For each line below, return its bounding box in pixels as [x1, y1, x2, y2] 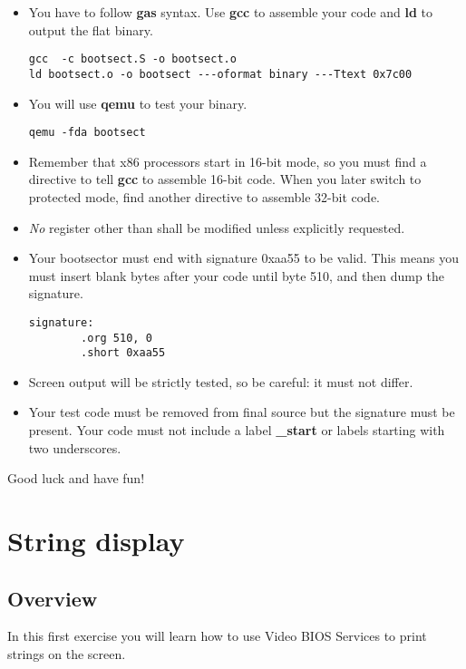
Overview [7, 584, 98, 612]
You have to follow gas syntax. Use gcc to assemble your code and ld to [28, 3, 433, 21]
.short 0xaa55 [81, 346, 166, 360]
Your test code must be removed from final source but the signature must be [28, 402, 455, 422]
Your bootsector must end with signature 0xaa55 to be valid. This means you [28, 248, 459, 267]
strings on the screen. [7, 645, 126, 664]
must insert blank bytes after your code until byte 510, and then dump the [28, 266, 444, 285]
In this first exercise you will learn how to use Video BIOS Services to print [7, 626, 427, 645]
